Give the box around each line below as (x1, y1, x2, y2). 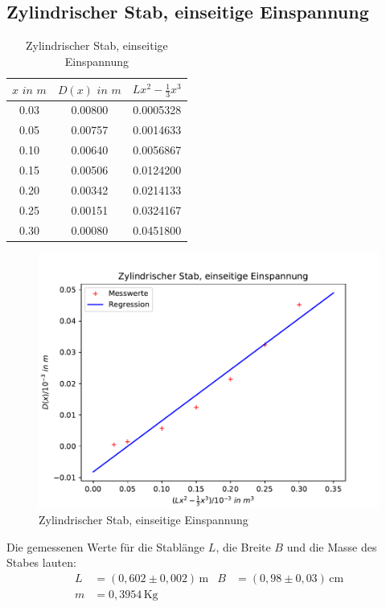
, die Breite (216, 538, 271, 555)
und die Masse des (286, 538, 377, 555)
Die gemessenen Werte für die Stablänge (6, 538, 205, 555)
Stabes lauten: (6, 554, 76, 571)
